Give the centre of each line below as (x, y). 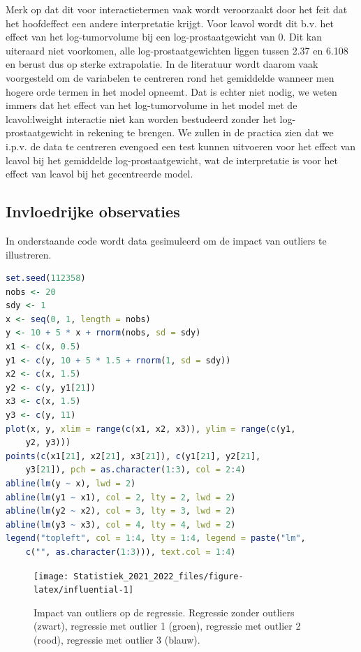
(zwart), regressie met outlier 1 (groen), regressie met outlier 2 (167, 626)
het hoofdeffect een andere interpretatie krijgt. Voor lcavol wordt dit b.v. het (170, 23)
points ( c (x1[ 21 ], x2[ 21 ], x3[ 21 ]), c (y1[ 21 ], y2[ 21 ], (133, 456)
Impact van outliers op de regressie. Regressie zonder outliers (164, 612)
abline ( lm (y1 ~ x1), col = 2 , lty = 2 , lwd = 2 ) (121, 497)
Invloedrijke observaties (93, 211)
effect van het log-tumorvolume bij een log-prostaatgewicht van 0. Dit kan (164, 37)
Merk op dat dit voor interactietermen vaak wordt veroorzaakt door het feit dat (177, 9)
